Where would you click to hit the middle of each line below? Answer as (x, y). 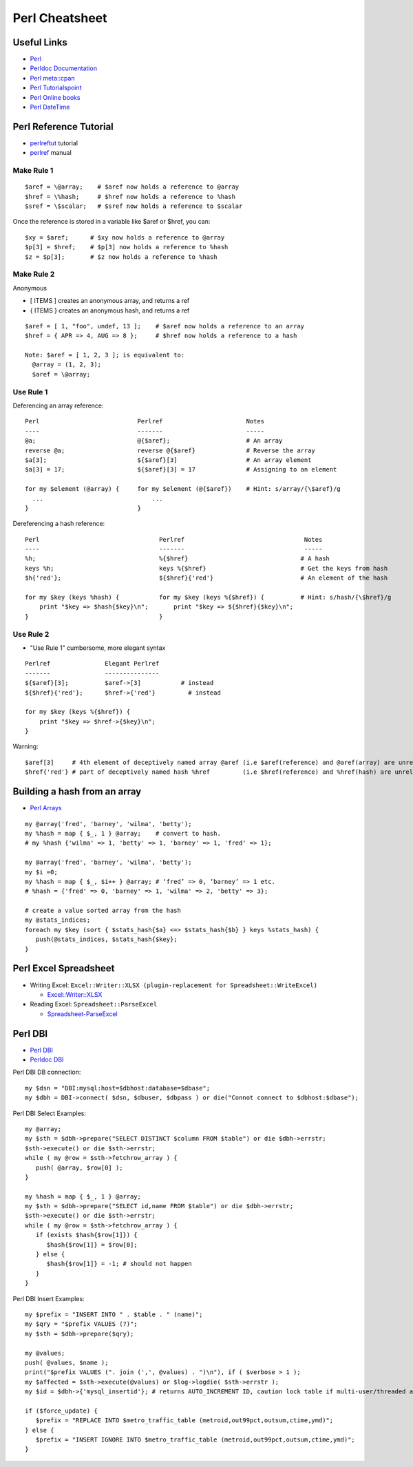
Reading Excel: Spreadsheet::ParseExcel (94, 1004)
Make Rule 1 (33, 171)
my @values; (45, 1353)
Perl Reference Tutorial (63, 126)
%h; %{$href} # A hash (178, 559)
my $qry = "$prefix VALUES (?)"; (81, 1324)
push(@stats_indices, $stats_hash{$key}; (107, 939)
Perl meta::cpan (52, 78)
